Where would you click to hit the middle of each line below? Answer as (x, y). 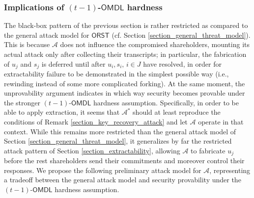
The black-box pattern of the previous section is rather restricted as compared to (126, 25)
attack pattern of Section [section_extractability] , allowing (92, 150)
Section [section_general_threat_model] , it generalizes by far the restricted (118, 141)
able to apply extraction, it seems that (62, 112)
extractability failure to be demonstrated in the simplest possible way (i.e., (116, 74)
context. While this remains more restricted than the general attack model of (120, 131)
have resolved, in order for (182, 63)
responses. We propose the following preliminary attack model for (103, 170)
